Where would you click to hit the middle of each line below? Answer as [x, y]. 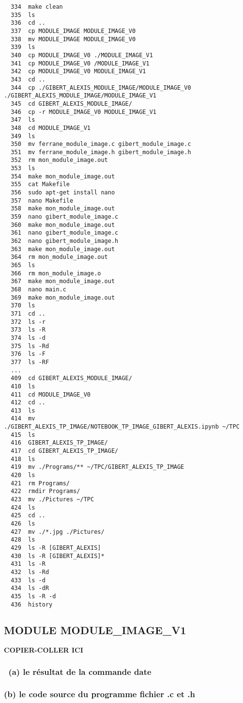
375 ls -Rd [30, 346]
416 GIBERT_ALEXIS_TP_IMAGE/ [59, 443]
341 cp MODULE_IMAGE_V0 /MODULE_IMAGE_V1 [80, 63]
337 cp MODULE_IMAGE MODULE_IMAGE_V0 [73, 31]
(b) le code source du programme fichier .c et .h [100, 694]
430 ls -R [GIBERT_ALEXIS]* [58, 556]
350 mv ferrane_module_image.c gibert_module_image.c [101, 144]
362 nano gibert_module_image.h [65, 241]
